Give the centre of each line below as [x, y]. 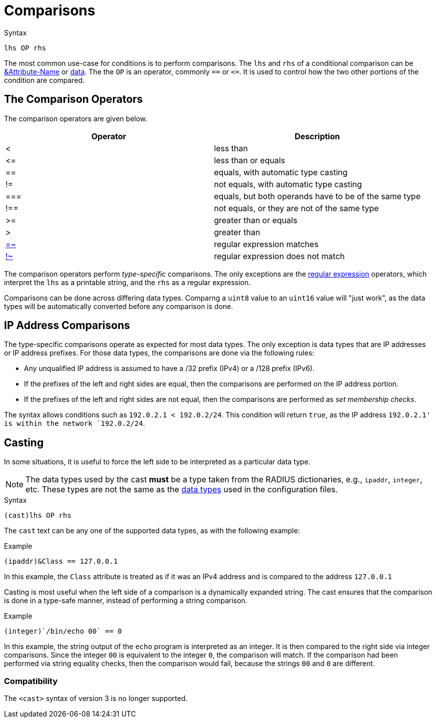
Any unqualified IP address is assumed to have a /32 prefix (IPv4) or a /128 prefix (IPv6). [169, 368]
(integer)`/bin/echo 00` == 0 [63, 631]
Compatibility [31, 681]
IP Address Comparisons [67, 326]
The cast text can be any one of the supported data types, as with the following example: [152, 531]
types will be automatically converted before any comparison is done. [119, 306]
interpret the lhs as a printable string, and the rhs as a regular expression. [127, 282]
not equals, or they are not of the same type [296, 208]
